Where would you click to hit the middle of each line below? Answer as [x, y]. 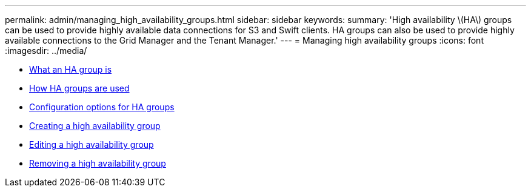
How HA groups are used [79, 88]
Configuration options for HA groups [102, 107]
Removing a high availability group [98, 163]
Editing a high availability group [92, 144]
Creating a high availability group [95, 126]
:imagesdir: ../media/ [46, 51]
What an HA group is [71, 69]
